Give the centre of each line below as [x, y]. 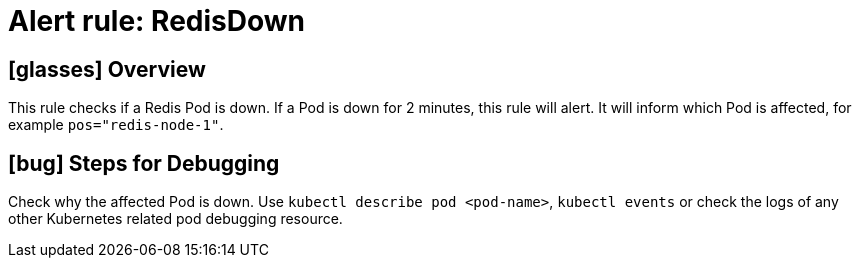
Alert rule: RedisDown [156, 21]
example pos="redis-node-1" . [116, 125]
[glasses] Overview [107, 69]
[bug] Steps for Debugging [144, 163]
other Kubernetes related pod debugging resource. [175, 219]
